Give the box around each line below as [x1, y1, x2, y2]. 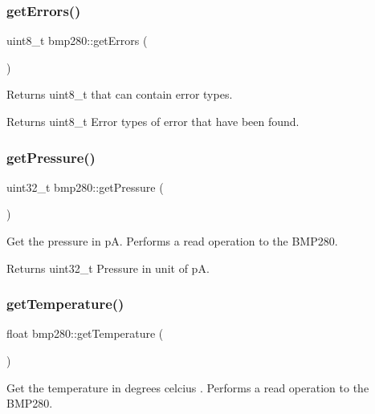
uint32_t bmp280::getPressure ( [6, 178, 164, 195]
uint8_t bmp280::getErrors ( [6, 32, 148, 49]
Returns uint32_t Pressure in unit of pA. [6, 259, 210, 276]
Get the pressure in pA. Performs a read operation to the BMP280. [6, 233, 338, 249]
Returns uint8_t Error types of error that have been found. [6, 113, 300, 129]
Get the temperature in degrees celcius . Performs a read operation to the [6, 379, 369, 396]
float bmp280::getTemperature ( [6, 325, 164, 342]
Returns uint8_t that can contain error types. [6, 86, 233, 103]
